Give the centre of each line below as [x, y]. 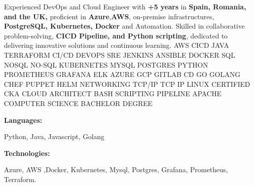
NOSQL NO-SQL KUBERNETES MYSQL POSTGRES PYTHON [106, 64]
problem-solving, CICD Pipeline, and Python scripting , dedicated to [116, 35]
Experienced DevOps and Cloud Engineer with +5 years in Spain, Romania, [125, 6]
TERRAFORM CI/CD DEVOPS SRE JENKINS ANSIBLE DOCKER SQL [120, 55]
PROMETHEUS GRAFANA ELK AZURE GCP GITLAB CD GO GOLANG [122, 74]
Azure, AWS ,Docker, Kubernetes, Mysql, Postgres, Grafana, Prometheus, [116, 169]
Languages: [23, 120]
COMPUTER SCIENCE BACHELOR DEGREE [78, 103]
